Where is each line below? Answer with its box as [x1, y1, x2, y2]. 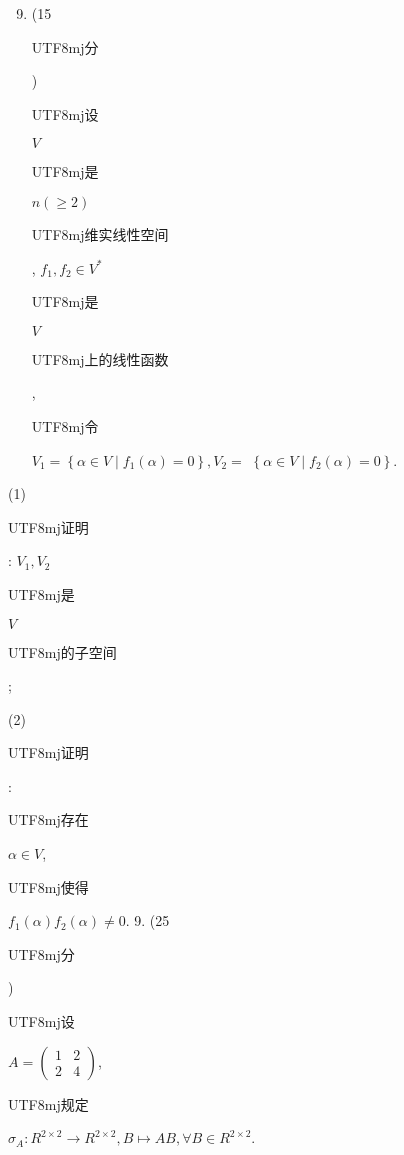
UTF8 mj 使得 [8, 876, 89, 897]
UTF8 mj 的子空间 [8, 641, 117, 662]
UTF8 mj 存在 [8, 809, 89, 830]
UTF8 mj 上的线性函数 [31, 348, 169, 369]
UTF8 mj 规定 [8, 1093, 89, 1114]
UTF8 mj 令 [31, 415, 99, 436]
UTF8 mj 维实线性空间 [31, 223, 169, 244]
